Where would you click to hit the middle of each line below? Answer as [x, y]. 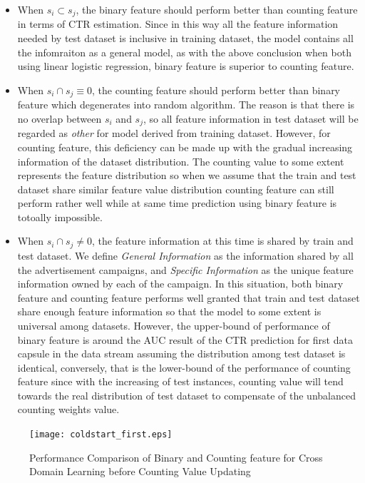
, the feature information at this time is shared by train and [223, 241]
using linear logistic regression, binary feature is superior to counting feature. [186, 66]
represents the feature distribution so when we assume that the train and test [187, 175]
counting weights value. [68, 409]
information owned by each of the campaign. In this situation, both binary [180, 284]
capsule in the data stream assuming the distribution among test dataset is [181, 354]
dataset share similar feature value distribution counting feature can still [176, 189]
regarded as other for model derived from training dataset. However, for [174, 133]
